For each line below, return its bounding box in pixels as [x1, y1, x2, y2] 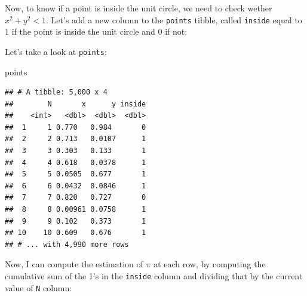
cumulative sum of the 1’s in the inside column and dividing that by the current [5, 270, 303, 282]
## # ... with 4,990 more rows [5, 240, 129, 249]
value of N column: [5, 281, 72, 294]
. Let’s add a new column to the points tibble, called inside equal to [46, 13, 302, 26]
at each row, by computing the [153, 258, 266, 270]
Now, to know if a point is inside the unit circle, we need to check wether [5, 2, 272, 14]
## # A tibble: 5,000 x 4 [5, 88, 108, 97]
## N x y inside [5, 99, 146, 108]
